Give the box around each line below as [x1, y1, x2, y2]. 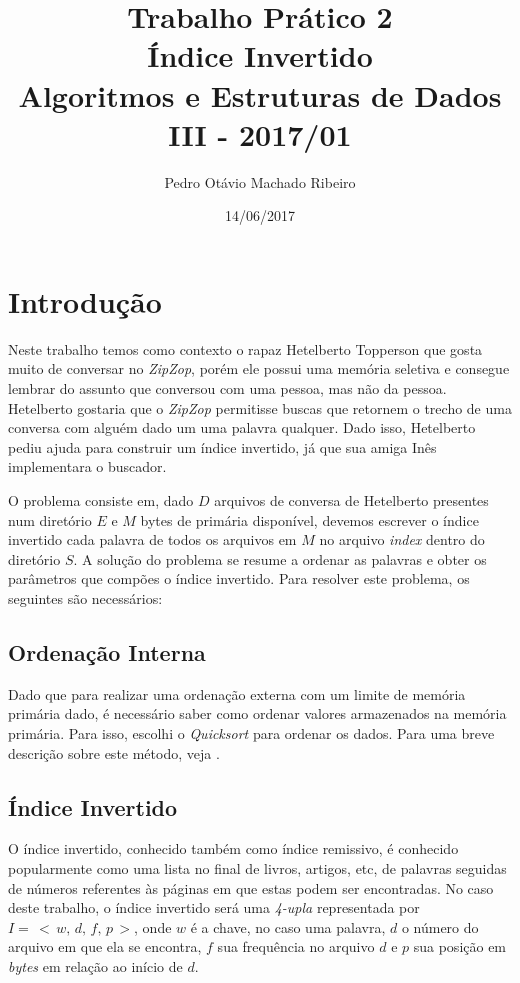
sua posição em [413, 936, 507, 957]
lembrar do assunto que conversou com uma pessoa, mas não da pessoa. [8, 378, 447, 398]
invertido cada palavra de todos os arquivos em [8, 529, 297, 550]
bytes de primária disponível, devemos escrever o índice [140, 509, 479, 530]
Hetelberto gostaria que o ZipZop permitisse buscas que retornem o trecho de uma [8, 397, 512, 418]
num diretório [8, 509, 92, 530]
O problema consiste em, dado [8, 489, 194, 510]
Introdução [8, 280, 162, 321]
